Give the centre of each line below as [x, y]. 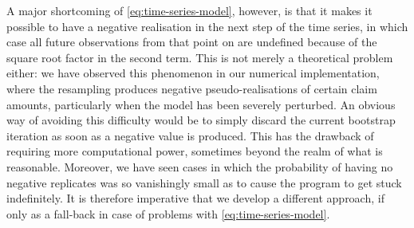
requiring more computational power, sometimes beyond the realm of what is [195, 151]
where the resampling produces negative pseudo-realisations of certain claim [192, 88]
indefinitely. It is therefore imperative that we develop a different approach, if [195, 198]
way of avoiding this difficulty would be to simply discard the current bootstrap [201, 120]
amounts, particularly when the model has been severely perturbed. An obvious [201, 104]
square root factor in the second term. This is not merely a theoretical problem [200, 57]
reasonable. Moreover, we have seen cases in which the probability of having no [200, 166]
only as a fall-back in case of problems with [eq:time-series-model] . [168, 213]
